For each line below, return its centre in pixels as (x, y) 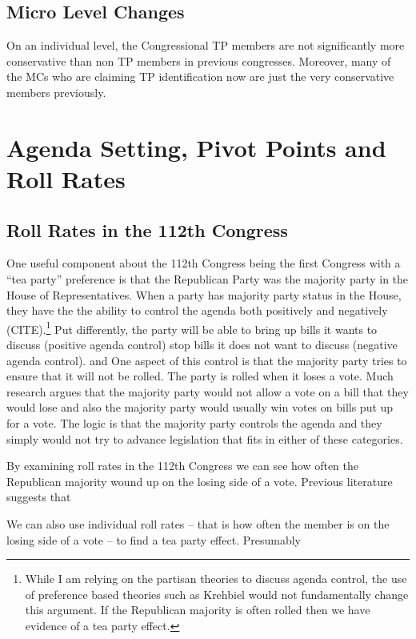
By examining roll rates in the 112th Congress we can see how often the (183, 466)
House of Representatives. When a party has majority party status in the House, (204, 294)
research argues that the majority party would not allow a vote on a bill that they (208, 391)
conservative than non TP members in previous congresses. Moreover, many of (199, 60)
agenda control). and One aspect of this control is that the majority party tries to (207, 360)
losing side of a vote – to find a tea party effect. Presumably (154, 539)
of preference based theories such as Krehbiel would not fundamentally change (217, 594)
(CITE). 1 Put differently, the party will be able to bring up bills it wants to (192, 328)
